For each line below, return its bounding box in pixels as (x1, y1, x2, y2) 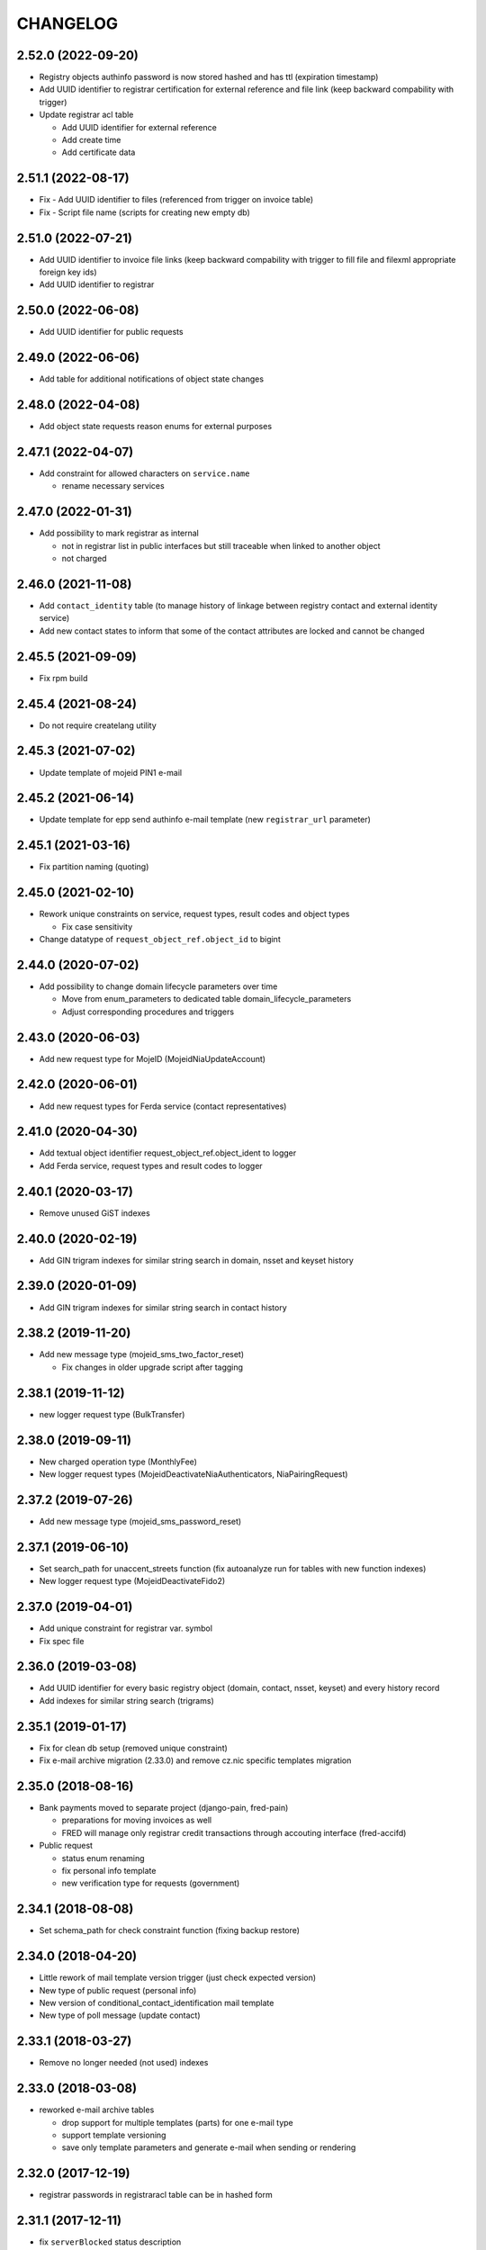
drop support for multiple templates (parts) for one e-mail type (61, 2117, 293, 2128)
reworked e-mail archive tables (39, 2104, 155, 2115)
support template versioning (61, 2129, 166, 2140)
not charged (61, 553, 107, 564)
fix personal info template (61, 1865, 157, 1876)
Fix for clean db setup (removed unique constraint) (39, 1742, 229, 1753)
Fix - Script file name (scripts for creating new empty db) (39, 207, 251, 218)
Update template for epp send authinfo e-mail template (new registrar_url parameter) (39, 814, 371, 825)
